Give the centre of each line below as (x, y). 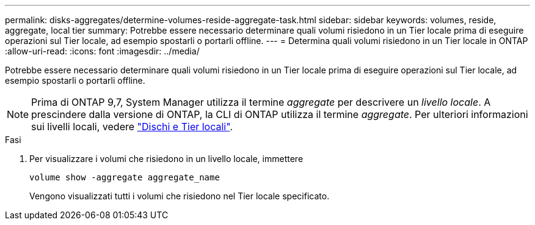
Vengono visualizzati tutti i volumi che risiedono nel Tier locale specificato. (180, 196)
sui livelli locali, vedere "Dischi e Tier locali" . (132, 127)
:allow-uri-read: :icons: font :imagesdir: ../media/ (102, 51)
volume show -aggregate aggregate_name (125, 177)
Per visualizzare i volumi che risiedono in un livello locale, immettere (166, 159)
